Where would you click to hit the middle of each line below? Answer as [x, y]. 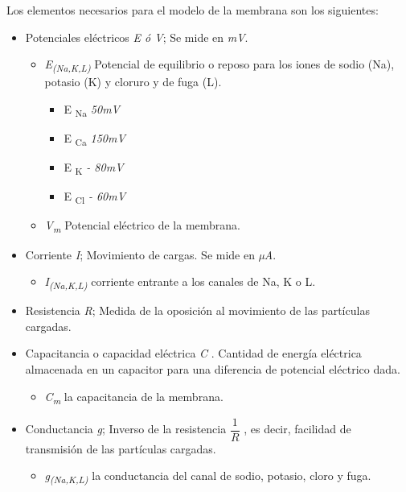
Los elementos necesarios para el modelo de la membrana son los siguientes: [193, 10]
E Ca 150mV [94, 139]
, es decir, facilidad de [297, 429]
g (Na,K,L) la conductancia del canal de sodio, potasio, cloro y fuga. [208, 477]
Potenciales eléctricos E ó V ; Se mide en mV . [137, 37]
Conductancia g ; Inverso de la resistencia [126, 429]
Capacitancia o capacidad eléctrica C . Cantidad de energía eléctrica [193, 353]
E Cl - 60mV [95, 197]
